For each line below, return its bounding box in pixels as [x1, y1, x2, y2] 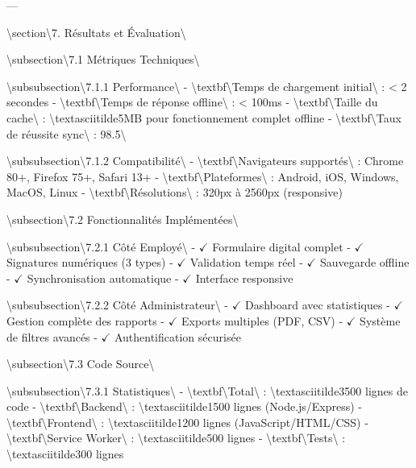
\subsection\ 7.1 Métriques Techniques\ [6, 51, 200, 68]
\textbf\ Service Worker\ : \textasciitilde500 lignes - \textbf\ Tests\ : [6, 429, 346, 446]
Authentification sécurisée [114, 328, 241, 345]
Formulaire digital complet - [212, 238, 351, 255]
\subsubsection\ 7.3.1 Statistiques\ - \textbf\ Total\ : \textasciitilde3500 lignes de [6, 382, 408, 399]
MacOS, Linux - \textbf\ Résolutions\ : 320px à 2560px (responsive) [6, 184, 343, 201]
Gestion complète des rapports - [6, 312, 164, 329]
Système [360, 312, 401, 329]
